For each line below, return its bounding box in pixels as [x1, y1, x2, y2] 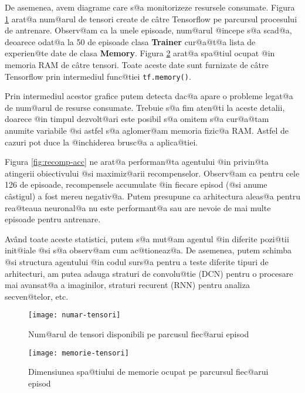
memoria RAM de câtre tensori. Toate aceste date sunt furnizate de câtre [5, 58, 269, 70]
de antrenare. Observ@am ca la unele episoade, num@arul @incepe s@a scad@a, [5, 24, 292, 36]
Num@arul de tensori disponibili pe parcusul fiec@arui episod [28, 327, 249, 340]
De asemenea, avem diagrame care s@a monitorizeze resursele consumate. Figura [5, 1, 295, 13]
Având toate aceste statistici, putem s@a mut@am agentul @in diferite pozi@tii [5, 232, 289, 245]
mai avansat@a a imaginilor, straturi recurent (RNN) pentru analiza [5, 279, 250, 291]
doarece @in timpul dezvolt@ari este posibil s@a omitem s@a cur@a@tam [5, 113, 269, 125]
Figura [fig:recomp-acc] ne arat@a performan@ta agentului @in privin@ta [5, 155, 269, 168]
